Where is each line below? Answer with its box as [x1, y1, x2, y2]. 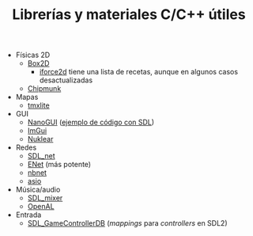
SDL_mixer [27, 193, 63, 203]
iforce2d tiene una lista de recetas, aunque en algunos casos [39, 67, 239, 77]
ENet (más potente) [27, 160, 92, 169]
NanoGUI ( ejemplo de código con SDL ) [27, 117, 155, 128]
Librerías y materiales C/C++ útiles [11, 6, 247, 24]
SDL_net [27, 151, 55, 161]
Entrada [15, 210, 42, 219]
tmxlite [27, 101, 50, 110]
